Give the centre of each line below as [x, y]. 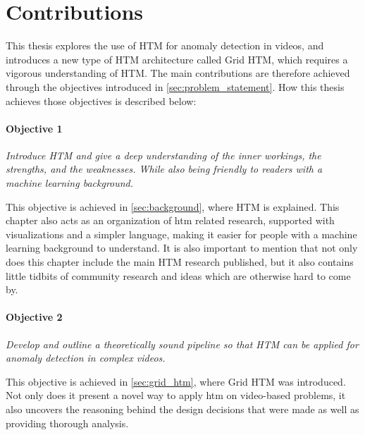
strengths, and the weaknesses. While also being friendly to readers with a [164, 169]
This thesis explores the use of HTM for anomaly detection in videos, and [165, 45]
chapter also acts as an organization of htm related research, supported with [170, 220]
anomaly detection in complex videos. [86, 358]
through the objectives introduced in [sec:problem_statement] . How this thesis [175, 86]
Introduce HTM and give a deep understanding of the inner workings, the [163, 155]
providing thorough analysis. [67, 423]
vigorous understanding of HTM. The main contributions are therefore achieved [178, 73]
